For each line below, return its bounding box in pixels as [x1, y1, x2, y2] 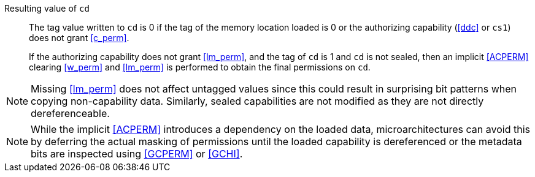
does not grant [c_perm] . [29, 32, 129, 43]
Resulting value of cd [4, 3, 90, 13]
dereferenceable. [31, 107, 110, 119]
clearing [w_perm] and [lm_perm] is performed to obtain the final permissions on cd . [29, 62, 371, 72]
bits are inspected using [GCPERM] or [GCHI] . [31, 148, 243, 160]
